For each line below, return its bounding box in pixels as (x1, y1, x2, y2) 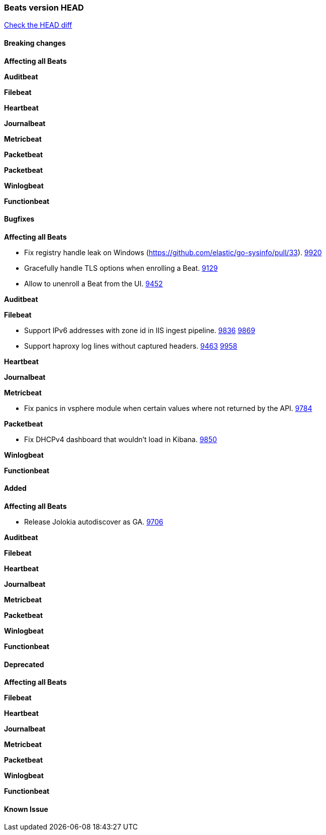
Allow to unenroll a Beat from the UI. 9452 (24, 279, 163, 288)
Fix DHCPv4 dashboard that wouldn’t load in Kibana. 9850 (24, 435, 217, 444)
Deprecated (4, 660, 44, 669)
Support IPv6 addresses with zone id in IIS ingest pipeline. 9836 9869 (24, 326, 255, 335)
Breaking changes (4, 38, 66, 47)
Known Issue (4, 804, 48, 813)
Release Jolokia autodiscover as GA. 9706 (24, 517, 164, 527)
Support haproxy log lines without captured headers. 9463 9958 (24, 341, 238, 350)
